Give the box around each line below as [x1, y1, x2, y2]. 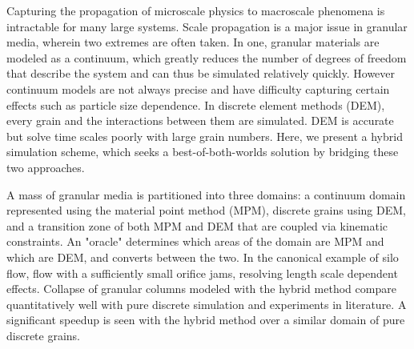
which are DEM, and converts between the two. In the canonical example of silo [6, 248, 399, 265]
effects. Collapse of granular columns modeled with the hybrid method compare [6, 280, 396, 297]
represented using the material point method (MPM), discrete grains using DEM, [6, 202, 406, 219]
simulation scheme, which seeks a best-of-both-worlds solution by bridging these [6, 143, 399, 160]
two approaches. [6, 158, 85, 175]
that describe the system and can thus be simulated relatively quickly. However [6, 65, 396, 82]
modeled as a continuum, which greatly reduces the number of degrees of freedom [6, 49, 407, 66]
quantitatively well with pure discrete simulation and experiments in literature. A [6, 295, 407, 312]
